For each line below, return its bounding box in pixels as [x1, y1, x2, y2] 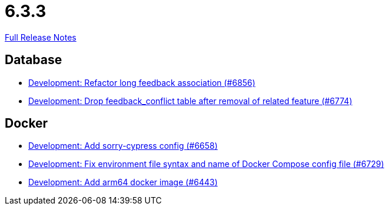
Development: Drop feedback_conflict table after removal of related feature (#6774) [28, 95, 353, 106]
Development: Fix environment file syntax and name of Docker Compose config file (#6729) [28, 159, 384, 169]
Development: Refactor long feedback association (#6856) [28, 77, 255, 88]
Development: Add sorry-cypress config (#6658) [28, 141, 218, 151]
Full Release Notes [5, 32, 77, 42]
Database [5, 52, 62, 68]
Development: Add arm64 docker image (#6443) [28, 177, 218, 188]
